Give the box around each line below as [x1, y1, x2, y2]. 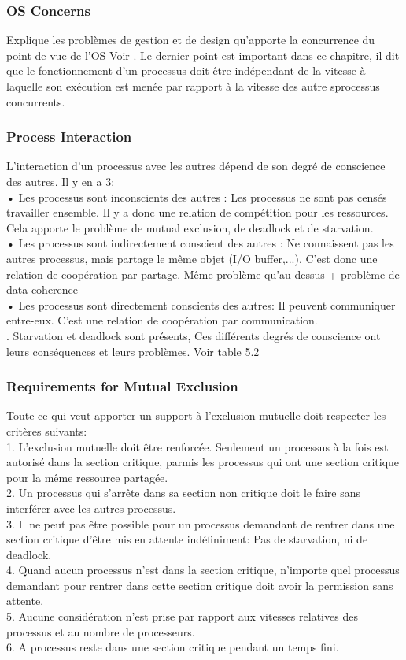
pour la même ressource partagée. [6, 469, 168, 485]
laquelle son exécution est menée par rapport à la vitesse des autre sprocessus [6, 78, 380, 94]
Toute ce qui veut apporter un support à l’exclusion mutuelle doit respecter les [6, 407, 386, 424]
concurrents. [6, 93, 65, 109]
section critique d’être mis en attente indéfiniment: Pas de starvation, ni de [6, 531, 368, 547]
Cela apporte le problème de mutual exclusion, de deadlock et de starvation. [6, 219, 374, 235]
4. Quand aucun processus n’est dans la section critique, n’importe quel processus [6, 562, 400, 578]
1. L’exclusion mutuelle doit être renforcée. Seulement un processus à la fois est [6, 438, 389, 454]
